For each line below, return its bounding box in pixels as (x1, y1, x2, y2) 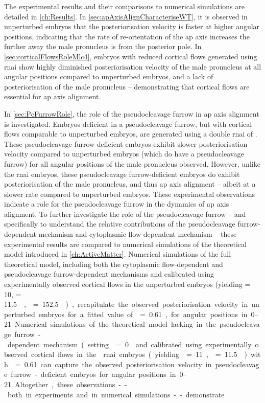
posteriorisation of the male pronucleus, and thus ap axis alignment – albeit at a (4, 178, 256, 189)
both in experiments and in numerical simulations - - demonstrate (7, 389, 225, 399)
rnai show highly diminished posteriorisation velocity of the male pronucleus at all (4, 61, 261, 72)
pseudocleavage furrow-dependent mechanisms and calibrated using (4, 268, 214, 279)
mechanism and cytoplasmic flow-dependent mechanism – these (38, 229, 237, 239)
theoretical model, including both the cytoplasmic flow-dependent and (4, 258, 223, 269)
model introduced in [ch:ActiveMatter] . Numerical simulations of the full (4, 249, 231, 259)
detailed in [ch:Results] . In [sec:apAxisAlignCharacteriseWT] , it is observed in (4, 11, 248, 21)
